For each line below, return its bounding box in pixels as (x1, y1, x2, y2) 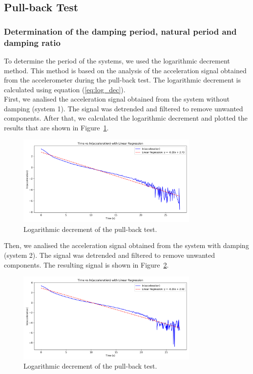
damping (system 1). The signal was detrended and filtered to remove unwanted (4, 103, 243, 113)
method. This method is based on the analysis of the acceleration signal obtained (4, 65, 247, 75)
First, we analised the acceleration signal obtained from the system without (4, 94, 230, 104)
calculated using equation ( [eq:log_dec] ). (4, 84, 126, 94)
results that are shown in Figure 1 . (4, 123, 109, 133)
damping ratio (4, 36, 61, 48)
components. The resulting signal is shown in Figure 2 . (4, 259, 169, 270)
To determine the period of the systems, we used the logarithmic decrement (4, 55, 230, 65)
